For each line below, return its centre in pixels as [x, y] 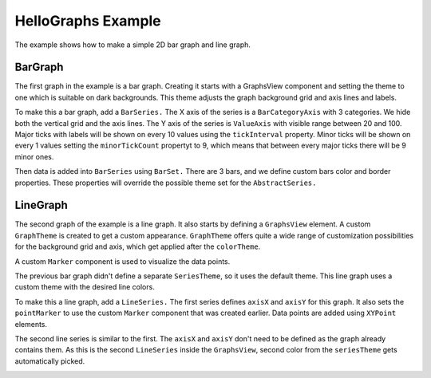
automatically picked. [50, 361]
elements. [31, 324]
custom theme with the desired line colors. [85, 287]
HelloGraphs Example [88, 21]
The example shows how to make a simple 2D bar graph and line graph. [133, 45]
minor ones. [34, 156]
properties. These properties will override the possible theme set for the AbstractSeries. [166, 183]
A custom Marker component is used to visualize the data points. [123, 261]
